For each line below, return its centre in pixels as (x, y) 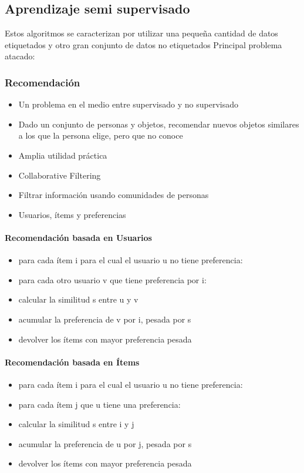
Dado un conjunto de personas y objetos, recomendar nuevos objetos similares (159, 124)
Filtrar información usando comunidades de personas (114, 195)
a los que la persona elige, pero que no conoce (101, 135)
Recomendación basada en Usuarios (78, 237)
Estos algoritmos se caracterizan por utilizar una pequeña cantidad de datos (141, 33)
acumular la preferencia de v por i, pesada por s (105, 319)
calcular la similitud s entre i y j (76, 424)
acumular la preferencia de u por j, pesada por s (105, 443)
